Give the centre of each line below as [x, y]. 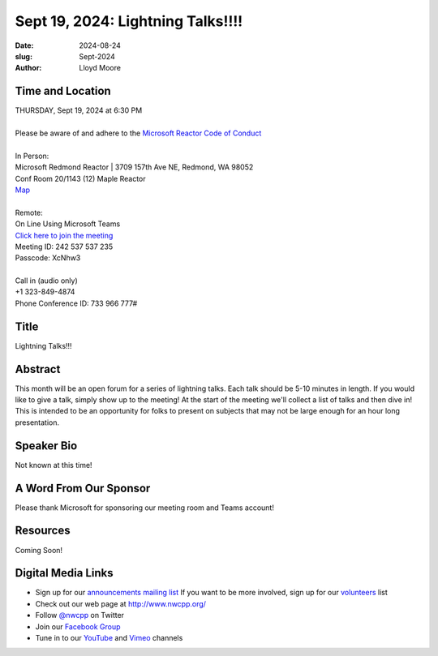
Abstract [38, 369]
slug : [24, 56]
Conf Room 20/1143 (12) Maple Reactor [80, 178]
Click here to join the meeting [64, 235]
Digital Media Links [64, 573]
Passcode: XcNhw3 [48, 258]
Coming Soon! [39, 550]
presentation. [37, 422]
